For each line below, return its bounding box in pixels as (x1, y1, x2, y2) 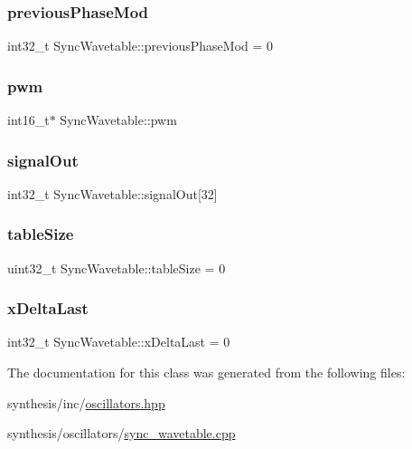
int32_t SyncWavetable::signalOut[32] (7, 184, 218, 203)
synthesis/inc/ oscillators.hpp (7, 393, 165, 412)
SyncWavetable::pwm (60, 110, 177, 129)
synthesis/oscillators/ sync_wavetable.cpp (7, 424, 236, 443)
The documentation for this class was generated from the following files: (7, 363, 406, 382)
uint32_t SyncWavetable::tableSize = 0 (7, 258, 226, 277)
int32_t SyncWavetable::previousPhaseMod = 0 (7, 36, 274, 55)
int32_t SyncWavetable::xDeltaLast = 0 (7, 332, 230, 351)
